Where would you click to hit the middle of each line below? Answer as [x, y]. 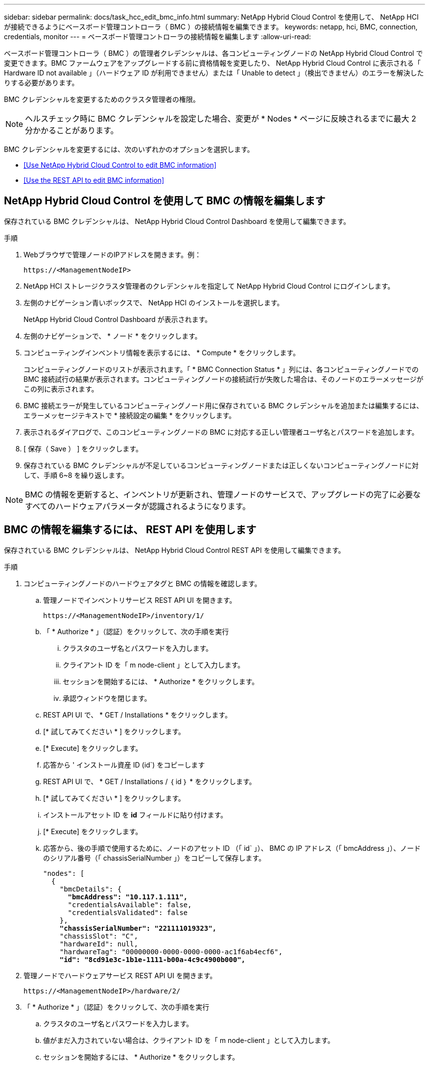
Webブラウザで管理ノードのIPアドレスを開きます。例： [113, 254]
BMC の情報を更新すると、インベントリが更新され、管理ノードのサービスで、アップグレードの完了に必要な [223, 494]
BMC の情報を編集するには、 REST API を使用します [130, 530]
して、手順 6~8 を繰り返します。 [76, 475]
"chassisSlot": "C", [99, 936]
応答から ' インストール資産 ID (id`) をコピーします [124, 765]
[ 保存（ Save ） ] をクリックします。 [83, 448]
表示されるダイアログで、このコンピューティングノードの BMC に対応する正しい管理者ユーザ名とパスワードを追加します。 [221, 432]
